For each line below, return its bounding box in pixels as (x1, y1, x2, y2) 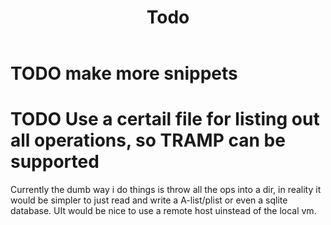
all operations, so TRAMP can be (10, 129, 286, 152)
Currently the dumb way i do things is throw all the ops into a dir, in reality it (10, 184, 322, 196)
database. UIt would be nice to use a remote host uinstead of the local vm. (10, 205, 317, 217)
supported (10, 151, 100, 173)
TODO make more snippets (10, 62, 238, 85)
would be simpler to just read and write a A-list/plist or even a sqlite (10, 194, 288, 206)
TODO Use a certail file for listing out (10, 108, 320, 131)
